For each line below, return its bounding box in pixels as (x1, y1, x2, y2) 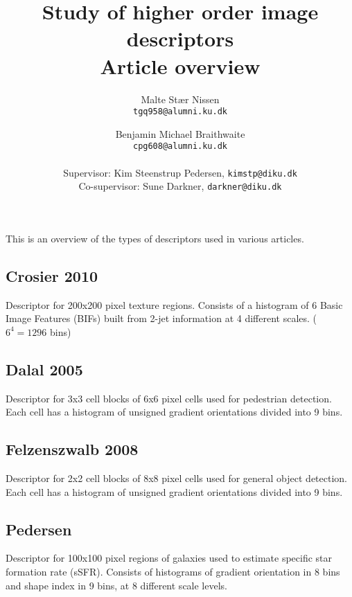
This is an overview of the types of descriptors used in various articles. (6, 231, 304, 245)
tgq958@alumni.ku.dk (132, 107, 228, 117)
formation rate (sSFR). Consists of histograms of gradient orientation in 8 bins (6, 564, 340, 579)
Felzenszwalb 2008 (6, 438, 139, 460)
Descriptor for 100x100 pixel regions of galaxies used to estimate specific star (6, 551, 333, 565)
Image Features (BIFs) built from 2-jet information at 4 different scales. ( (6, 311, 317, 326)
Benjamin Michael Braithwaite (115, 126, 245, 141)
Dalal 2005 (6, 358, 83, 380)
